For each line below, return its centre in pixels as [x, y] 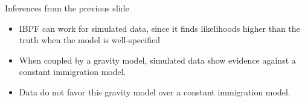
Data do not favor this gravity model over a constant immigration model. [155, 91]
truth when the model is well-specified [89, 40]
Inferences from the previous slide [67, 8]
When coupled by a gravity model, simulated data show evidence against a [157, 60]
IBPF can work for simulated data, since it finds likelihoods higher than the [159, 28]
